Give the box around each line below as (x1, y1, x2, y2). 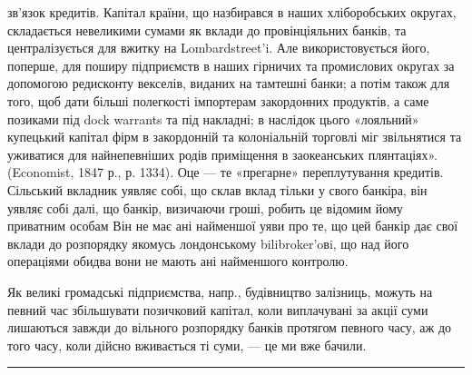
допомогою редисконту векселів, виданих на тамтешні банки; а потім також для (7, 74, 450, 93)
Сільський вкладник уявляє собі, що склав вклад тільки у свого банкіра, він (7, 180, 428, 199)
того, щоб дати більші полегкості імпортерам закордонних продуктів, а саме (7, 91, 429, 110)
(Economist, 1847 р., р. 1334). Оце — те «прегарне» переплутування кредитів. (7, 163, 444, 182)
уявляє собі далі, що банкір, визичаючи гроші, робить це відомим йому (7, 198, 403, 217)
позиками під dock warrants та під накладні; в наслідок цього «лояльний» (7, 109, 419, 128)
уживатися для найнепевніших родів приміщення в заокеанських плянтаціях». (7, 144, 438, 163)
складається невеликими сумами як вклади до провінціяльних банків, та (7, 20, 407, 39)
